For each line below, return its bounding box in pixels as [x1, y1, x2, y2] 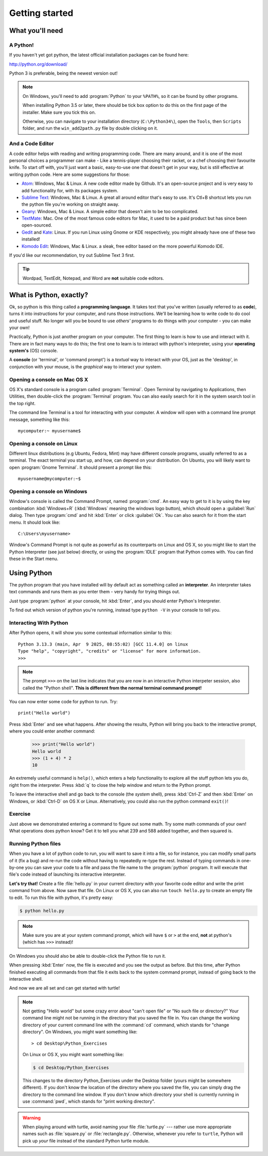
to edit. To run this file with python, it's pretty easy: [9, 895, 114, 901]
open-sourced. [21, 222, 52, 228]
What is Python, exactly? [9, 291, 88, 299]
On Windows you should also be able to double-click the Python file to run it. [9, 953, 166, 959]
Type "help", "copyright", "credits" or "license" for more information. [18, 649, 201, 654]
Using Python [9, 569, 52, 577]
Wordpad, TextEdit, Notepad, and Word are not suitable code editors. [22, 275, 164, 281]
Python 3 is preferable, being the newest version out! [9, 70, 118, 77]
